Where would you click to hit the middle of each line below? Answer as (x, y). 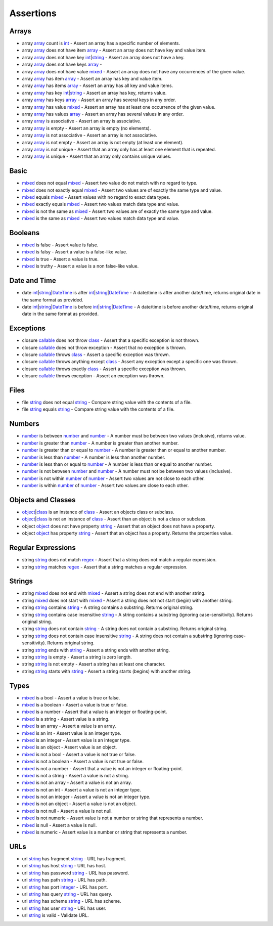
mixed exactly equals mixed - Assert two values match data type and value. (101, 204)
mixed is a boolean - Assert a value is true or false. (75, 705)
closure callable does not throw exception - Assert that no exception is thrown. (104, 347)
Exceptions (27, 328)
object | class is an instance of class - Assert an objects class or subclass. (98, 512)
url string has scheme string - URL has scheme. (72, 901)
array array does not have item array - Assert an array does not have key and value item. (114, 50)
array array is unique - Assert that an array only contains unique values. (97, 156)
